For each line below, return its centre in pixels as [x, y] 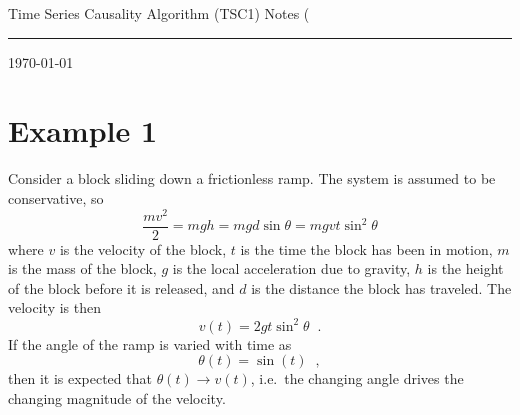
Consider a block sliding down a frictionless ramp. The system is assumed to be [252, 178]
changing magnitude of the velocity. [117, 397]
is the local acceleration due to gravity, [291, 268]
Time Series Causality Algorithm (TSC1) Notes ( [159, 13]
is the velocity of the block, [143, 248]
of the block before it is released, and [121, 287]
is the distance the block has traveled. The [381, 287]
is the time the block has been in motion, [366, 248]
